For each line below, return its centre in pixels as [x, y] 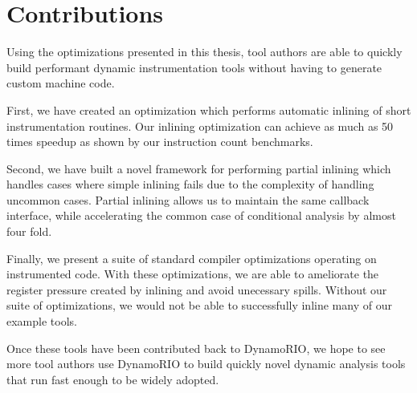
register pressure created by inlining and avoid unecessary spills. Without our [197, 289]
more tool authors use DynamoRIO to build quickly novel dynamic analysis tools [206, 364]
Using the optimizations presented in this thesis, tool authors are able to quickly [204, 52]
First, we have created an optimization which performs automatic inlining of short [209, 109]
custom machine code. [61, 83]
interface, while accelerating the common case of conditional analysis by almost [201, 215]
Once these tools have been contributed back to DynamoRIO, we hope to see [196, 348]
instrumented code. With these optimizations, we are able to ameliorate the [193, 274]
